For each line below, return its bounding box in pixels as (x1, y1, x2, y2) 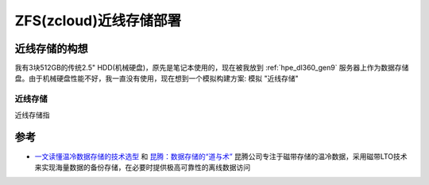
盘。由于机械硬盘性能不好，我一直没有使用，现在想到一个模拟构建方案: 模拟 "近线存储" (14, 74, 299, 83)
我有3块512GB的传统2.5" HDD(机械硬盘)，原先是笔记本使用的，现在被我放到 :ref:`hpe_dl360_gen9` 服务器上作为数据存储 (14, 63, 409, 73)
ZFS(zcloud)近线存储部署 (14, 12, 182, 29)
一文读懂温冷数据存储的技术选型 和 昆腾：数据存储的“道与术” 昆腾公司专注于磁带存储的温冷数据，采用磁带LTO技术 (34, 151, 408, 161)
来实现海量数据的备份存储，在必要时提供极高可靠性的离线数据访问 (34, 162, 250, 172)
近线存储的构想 (14, 42, 88, 55)
